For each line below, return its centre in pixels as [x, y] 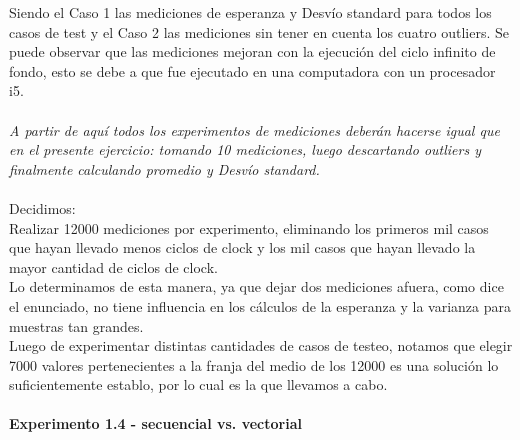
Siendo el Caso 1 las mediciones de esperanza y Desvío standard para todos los [250, 12]
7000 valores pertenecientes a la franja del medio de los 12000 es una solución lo [254, 364]
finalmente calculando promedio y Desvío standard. [164, 168]
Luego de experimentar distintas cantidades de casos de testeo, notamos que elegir [261, 345]
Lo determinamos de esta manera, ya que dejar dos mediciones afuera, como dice [256, 286]
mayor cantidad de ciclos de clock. [113, 266]
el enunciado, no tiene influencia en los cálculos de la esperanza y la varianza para [260, 305]
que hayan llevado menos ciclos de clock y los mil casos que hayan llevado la [242, 247]
